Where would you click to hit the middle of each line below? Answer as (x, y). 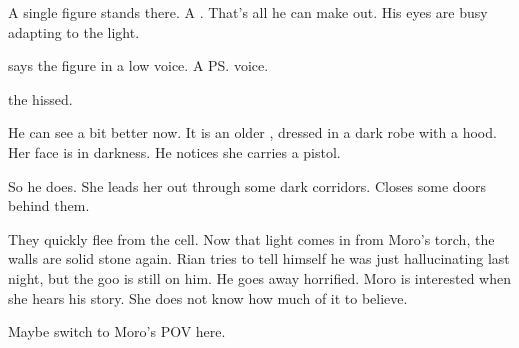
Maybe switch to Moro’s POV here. (117, 331)
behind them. (49, 205)
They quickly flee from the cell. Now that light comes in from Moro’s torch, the (251, 238)
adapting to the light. (74, 31)
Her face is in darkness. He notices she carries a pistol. (174, 151)
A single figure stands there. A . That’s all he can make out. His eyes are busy (248, 12)
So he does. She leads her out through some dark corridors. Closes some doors (247, 185)
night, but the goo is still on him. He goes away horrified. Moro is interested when (259, 277)
